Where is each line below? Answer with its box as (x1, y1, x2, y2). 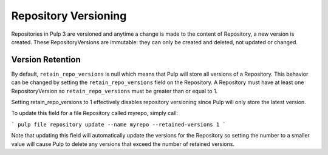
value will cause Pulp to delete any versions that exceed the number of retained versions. (11, 140, 235, 148)
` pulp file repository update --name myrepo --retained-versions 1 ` (11, 121, 226, 128)
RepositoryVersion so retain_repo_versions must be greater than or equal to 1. (11, 87, 218, 94)
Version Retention (11, 54, 81, 65)
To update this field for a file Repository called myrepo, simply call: (11, 110, 179, 117)
